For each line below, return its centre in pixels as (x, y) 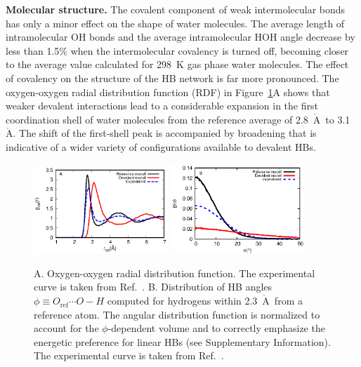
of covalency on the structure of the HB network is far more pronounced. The (172, 78)
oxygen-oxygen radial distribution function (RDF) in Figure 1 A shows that (168, 92)
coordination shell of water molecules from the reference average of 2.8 (157, 119)
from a (288, 301)
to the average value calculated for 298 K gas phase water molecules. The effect (177, 64)
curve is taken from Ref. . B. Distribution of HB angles (153, 287)
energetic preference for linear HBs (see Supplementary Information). (182, 341)
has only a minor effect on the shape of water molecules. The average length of (175, 23)
